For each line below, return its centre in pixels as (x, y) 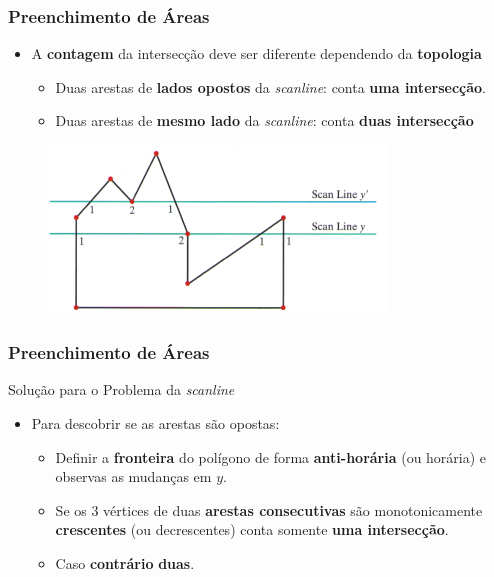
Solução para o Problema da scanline (121, 389)
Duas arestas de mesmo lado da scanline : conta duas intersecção (264, 120)
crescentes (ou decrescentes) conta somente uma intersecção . (252, 529)
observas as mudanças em (133, 476)
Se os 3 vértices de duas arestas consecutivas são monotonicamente (269, 509)
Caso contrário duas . (125, 562)
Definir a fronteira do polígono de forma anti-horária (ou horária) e (271, 456)
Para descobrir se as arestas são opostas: (155, 422)
